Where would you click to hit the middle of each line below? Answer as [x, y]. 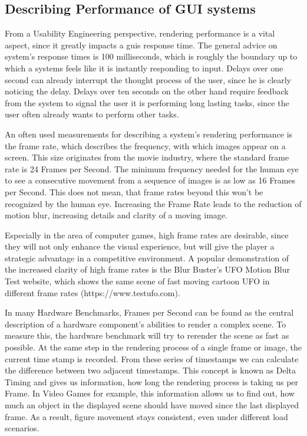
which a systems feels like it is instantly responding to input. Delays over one [144, 68]
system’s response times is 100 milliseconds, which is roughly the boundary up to [151, 56]
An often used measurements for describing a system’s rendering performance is [149, 134]
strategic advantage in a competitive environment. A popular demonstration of [147, 258]
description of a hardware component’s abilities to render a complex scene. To [146, 324]
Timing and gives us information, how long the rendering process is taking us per [152, 381]
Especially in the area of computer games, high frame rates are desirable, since [147, 235]
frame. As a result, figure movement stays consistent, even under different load [146, 416]
